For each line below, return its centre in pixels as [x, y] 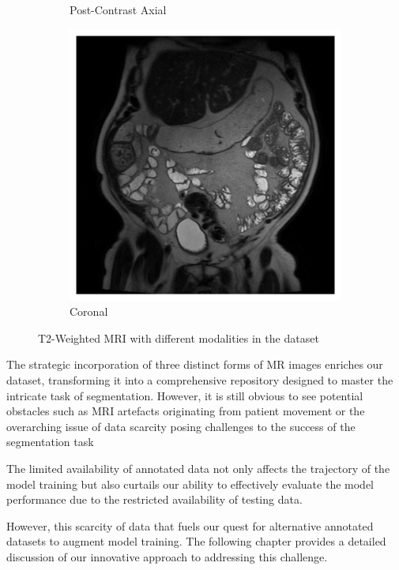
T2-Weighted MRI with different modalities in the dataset [179, 337]
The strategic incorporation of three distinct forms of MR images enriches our [195, 364]
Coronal [89, 311]
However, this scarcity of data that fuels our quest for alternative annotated [190, 525]
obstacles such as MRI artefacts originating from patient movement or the [186, 411]
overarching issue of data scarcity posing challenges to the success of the [181, 426]
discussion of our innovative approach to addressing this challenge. [167, 556]
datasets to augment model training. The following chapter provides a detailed [196, 541]
